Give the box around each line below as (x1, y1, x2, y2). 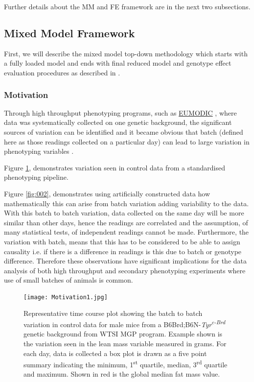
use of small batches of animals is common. (4, 275, 133, 285)
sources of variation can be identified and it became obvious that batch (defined (4, 126, 243, 137)
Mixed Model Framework (4, 25, 135, 40)
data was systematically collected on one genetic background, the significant (4, 117, 232, 127)
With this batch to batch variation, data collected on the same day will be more (4, 208, 244, 218)
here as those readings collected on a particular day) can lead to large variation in (4, 136, 250, 146)
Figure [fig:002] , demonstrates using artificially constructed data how (4, 188, 210, 198)
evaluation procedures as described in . (4, 67, 120, 77)
